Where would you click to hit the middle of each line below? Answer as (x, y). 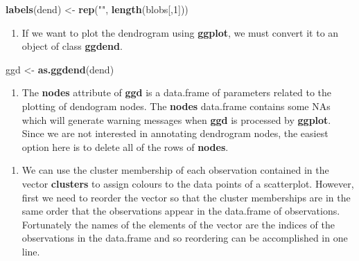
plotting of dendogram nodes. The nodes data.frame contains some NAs (176, 106)
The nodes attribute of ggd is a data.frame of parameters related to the (177, 92)
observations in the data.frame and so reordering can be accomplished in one (185, 238)
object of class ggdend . (72, 46)
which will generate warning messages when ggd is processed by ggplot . (176, 119)
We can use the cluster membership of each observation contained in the (175, 170)
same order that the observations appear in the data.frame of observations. (181, 211)
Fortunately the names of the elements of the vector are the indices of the (178, 224)
